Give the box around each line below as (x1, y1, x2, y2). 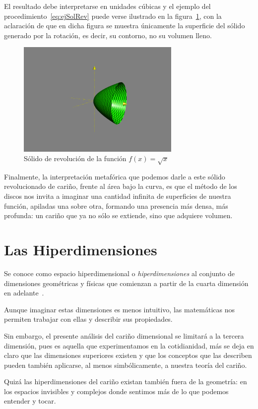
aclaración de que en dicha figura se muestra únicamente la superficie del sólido (4, 20, 245, 31)
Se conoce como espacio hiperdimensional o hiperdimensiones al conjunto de (4, 268, 235, 278)
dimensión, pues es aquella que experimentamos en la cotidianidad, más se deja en (4, 340, 254, 351)
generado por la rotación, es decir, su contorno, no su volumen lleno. (4, 30, 212, 40)
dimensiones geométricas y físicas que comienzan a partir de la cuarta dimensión (4, 278, 249, 288)
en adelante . (4, 288, 44, 298)
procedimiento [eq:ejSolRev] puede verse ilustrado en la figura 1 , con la (4, 10, 222, 21)
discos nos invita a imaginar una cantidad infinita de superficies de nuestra (4, 191, 231, 201)
